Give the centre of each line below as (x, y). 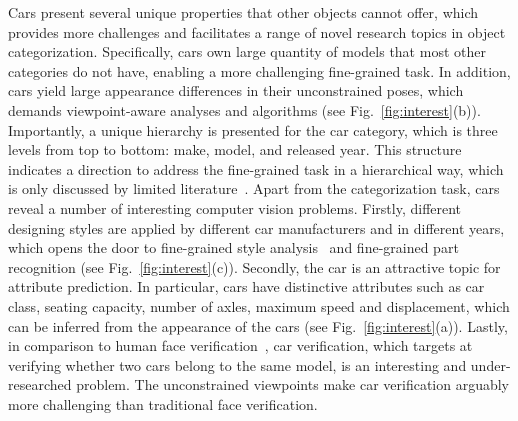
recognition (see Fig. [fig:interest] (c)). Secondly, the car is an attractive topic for (254, 266)
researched (40, 384)
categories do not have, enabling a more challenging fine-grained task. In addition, (259, 70)
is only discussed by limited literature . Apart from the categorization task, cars (254, 188)
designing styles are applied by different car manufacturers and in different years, (256, 227)
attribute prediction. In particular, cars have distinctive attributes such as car (246, 286)
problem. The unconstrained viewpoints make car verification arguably (293, 384)
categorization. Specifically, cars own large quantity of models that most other (247, 51)
